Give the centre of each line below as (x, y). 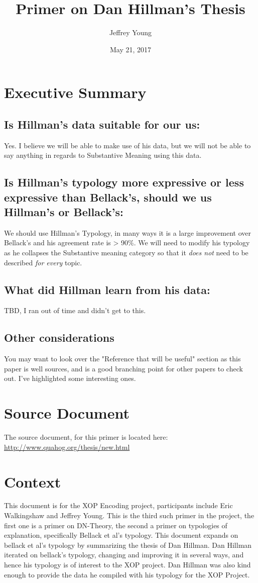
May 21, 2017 (131, 49)
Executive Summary (75, 92)
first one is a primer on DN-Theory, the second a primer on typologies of (116, 525)
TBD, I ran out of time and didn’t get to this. (75, 310)
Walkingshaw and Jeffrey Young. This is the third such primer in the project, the (129, 515)
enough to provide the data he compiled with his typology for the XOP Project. (127, 574)
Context (33, 481)
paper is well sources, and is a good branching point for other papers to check (123, 368)
